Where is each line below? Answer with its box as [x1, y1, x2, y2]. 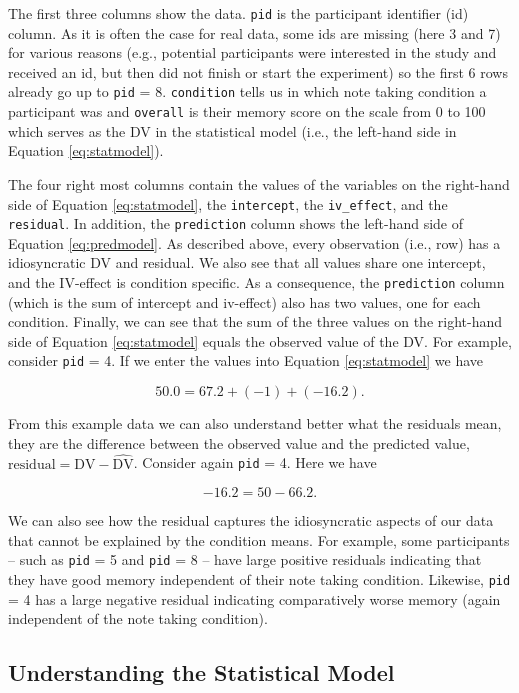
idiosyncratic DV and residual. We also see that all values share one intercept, [8, 252, 486, 273]
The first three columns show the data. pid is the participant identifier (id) [8, 3, 469, 23]
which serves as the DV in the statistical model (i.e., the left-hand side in [8, 120, 457, 141]
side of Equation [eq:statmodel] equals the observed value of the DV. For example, [8, 330, 512, 351]
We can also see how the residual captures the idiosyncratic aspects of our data [8, 510, 494, 531]
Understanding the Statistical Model [8, 657, 395, 688]
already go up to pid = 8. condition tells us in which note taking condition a [8, 81, 487, 102]
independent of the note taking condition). [8, 608, 268, 629]
